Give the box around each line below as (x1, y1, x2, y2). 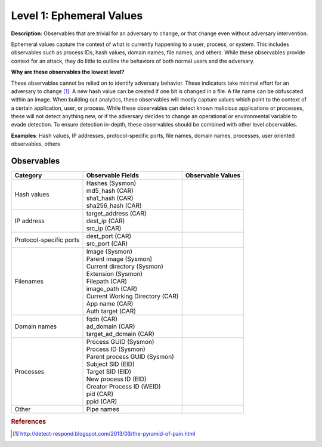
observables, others (11, 140, 61, 147)
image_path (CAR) (86, 285, 137, 293)
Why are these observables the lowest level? (11, 69, 125, 76)
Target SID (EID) (86, 368, 132, 376)
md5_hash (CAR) (86, 187, 134, 195)
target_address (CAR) (86, 209, 147, 218)
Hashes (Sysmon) (86, 179, 137, 187)
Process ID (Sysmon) (86, 345, 145, 353)
